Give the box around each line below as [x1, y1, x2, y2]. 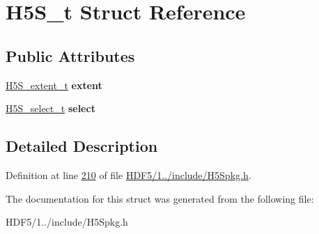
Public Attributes [6, 45, 135, 66]
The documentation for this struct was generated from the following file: [6, 191, 314, 205]
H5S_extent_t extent [6, 77, 102, 92]
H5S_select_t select [6, 101, 95, 116]
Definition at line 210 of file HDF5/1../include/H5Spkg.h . [6, 167, 251, 182]
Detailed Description [6, 135, 158, 157]
